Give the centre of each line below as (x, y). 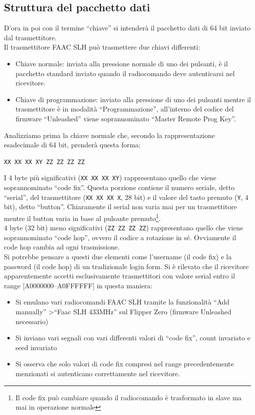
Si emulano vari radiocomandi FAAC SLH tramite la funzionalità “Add (122, 302)
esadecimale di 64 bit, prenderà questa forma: (72, 145)
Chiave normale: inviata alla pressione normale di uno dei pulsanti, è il (122, 63)
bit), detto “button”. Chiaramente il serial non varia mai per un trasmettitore (120, 207)
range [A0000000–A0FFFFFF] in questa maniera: (78, 285)
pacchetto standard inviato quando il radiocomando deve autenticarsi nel (125, 73)
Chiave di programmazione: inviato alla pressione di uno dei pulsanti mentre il (133, 99)
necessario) (32, 321)
